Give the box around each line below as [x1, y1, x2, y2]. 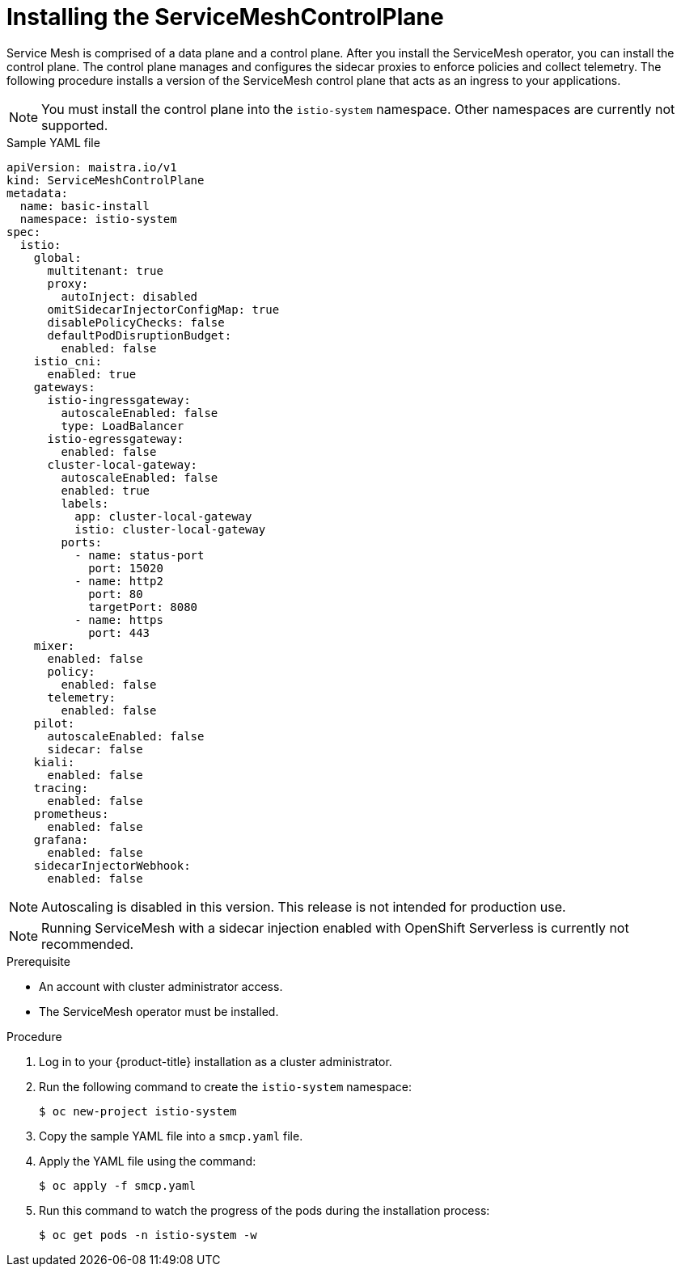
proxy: [47, 276, 89, 290]
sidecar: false [47, 742, 143, 756]
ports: [61, 535, 103, 549]
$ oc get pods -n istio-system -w [39, 1228, 257, 1241]
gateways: [33, 380, 95, 394]
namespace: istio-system [19, 212, 177, 226]
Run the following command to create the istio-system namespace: [39, 1079, 412, 1094]
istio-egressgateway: [47, 432, 184, 445]
